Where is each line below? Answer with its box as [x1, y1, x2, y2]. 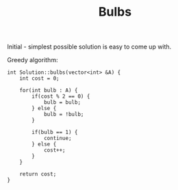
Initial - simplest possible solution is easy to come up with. [7, 42, 172, 51]
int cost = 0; [19, 75, 60, 82]
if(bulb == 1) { [31, 129, 78, 136]
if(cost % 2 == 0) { [31, 93, 90, 100]
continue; [43, 135, 72, 142]
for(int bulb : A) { [19, 87, 78, 94]
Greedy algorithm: [7, 56, 58, 64]
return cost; [19, 171, 57, 178]
